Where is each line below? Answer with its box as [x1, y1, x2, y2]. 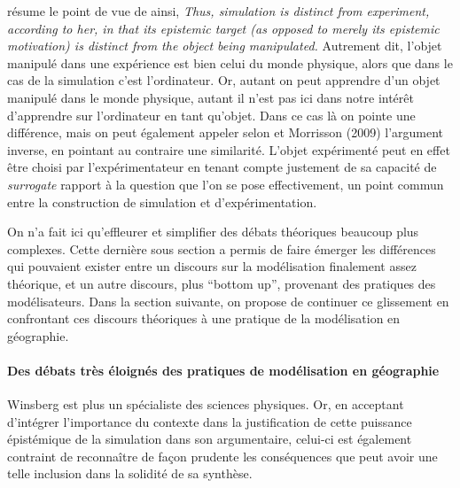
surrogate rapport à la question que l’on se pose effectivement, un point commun [7, 174, 444, 193]
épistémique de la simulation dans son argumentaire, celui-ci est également [7, 430, 412, 448]
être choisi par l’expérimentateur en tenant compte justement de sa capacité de [7, 158, 437, 176]
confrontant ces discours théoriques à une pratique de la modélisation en [7, 309, 401, 328]
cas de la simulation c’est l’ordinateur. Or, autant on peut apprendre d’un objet [7, 71, 441, 89]
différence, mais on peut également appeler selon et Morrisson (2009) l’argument [7, 123, 444, 142]
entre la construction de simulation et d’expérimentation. [7, 192, 317, 211]
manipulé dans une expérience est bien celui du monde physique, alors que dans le [7, 53, 453, 72]
